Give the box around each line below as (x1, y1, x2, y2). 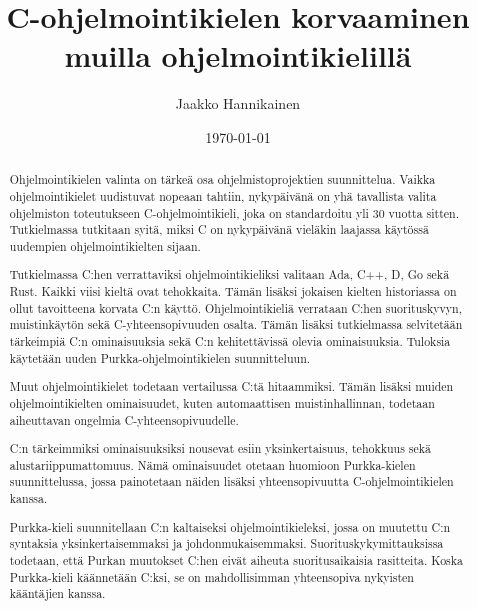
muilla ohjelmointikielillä (64, 35, 412, 76)
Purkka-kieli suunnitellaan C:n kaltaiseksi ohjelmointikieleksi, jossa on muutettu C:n (9, 518, 451, 535)
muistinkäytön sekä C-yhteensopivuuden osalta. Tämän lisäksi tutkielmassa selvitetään (9, 316, 463, 333)
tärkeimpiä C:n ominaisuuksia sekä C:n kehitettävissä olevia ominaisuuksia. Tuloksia (9, 333, 451, 350)
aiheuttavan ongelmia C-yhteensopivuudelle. (9, 411, 239, 428)
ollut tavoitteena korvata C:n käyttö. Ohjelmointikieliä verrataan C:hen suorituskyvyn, (9, 299, 462, 316)
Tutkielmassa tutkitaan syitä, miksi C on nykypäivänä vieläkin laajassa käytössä (9, 221, 429, 238)
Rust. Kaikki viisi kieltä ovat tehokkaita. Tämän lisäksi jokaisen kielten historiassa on (9, 283, 457, 300)
